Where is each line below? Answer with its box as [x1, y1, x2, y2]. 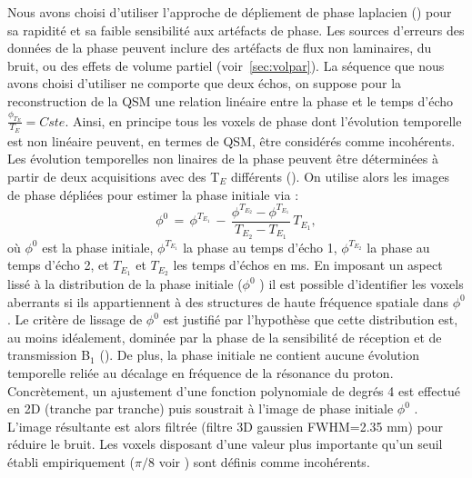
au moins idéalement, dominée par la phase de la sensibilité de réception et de [7, 327, 442, 346]
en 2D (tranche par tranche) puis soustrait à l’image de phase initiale [7, 399, 394, 418]
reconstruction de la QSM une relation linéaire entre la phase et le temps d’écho [7, 91, 454, 110]
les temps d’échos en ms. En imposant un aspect [173, 255, 443, 274]
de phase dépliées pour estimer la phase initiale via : [7, 184, 299, 204]
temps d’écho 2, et [7, 255, 109, 274]
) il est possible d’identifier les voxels [259, 274, 464, 294]
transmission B [7, 345, 91, 364]
